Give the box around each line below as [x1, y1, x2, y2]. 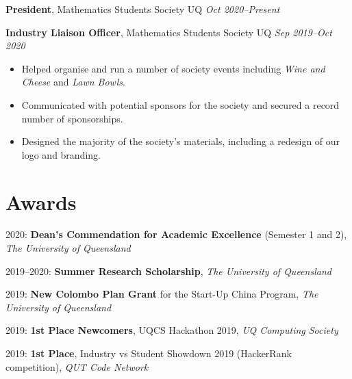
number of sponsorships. [21, 111, 123, 125]
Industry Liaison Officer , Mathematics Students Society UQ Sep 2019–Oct [5, 25, 332, 39]
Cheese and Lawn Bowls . [21, 75, 125, 89]
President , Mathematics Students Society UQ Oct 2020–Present [5, 2, 280, 16]
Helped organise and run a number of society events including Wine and [21, 61, 325, 75]
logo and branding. [21, 147, 101, 161]
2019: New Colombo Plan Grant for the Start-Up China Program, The [5, 287, 318, 301]
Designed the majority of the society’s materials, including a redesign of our [21, 134, 340, 148]
